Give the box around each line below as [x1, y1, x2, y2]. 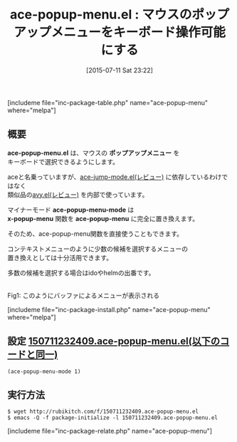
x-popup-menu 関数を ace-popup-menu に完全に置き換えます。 [7, 214, 199, 222]
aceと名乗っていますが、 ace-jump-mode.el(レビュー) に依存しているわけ [7, 172, 222, 181]
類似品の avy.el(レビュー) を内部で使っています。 [7, 190, 149, 199]
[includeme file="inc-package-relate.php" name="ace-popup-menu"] [7, 427, 212, 436]
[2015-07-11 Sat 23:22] [86, 65, 153, 75]
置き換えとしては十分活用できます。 [7, 253, 112, 262]
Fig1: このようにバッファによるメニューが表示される [7, 291, 160, 299]
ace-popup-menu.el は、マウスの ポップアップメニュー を [7, 149, 180, 157]
